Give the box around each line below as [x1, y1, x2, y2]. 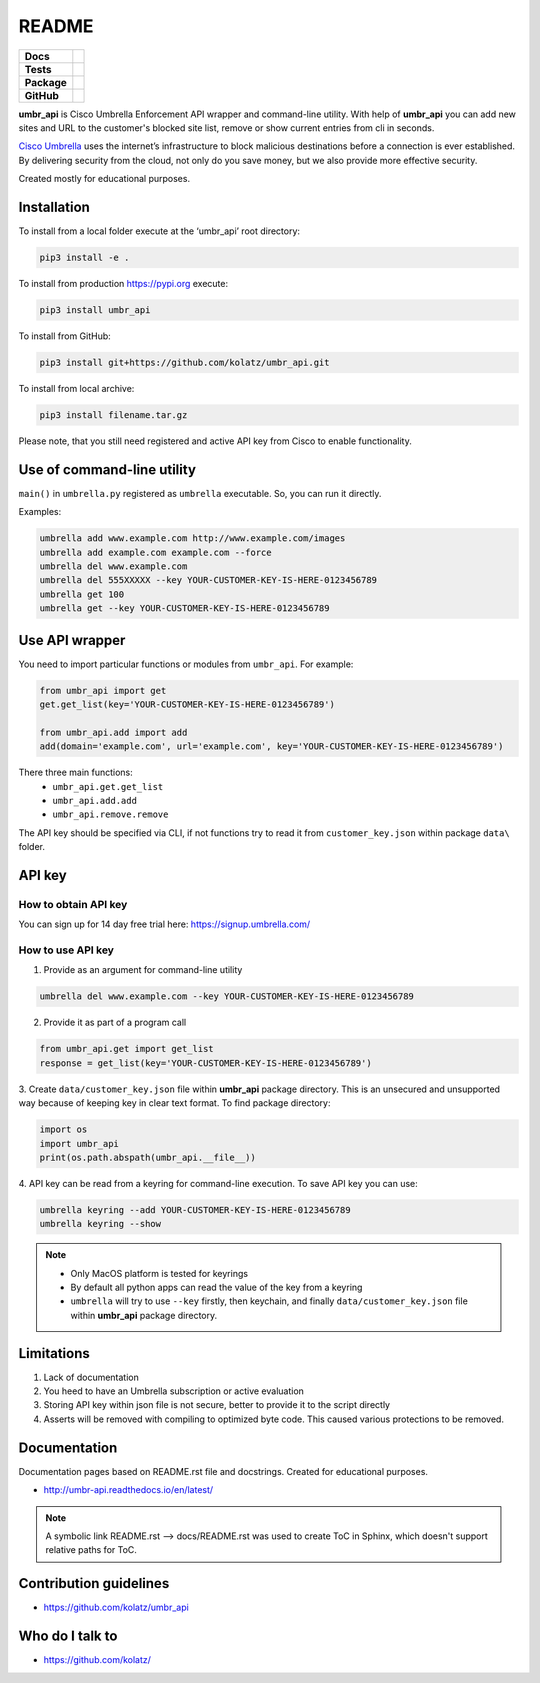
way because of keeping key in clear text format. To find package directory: [18, 1097, 331, 1109]
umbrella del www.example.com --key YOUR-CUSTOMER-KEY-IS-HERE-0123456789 [39, 991, 415, 1002]
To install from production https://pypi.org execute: [18, 277, 229, 289]
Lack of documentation [43, 1371, 139, 1383]
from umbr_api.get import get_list [39, 1043, 214, 1055]
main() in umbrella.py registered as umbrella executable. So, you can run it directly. [18, 487, 382, 499]
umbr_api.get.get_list [52, 781, 164, 792]
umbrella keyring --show [39, 1218, 162, 1230]
